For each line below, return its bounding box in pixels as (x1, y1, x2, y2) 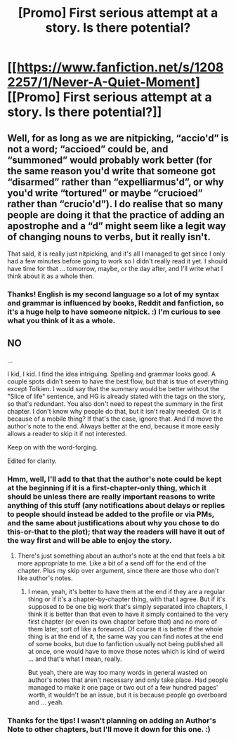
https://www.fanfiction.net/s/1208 (16, 60, 224, 75)
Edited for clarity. (7, 457, 58, 465)
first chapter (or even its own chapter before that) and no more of (27, 617, 218, 626)
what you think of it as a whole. (7, 315, 116, 325)
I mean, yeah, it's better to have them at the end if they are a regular (27, 588, 225, 596)
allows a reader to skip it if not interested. (7, 429, 127, 438)
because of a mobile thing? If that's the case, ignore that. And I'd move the (7, 414, 223, 423)
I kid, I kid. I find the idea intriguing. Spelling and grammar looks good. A (7, 369, 216, 378)
